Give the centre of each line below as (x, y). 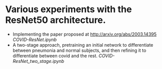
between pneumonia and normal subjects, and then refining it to (79, 50)
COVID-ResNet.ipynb (35, 40)
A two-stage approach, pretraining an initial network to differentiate (83, 45)
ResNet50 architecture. (56, 20)
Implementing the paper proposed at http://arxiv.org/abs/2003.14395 (85, 34)
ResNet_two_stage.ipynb (38, 61)
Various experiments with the (69, 9)
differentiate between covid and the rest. (55, 56)
